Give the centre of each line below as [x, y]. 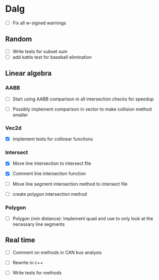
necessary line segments [39, 224]
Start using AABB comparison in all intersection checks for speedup [83, 99]
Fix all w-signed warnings [39, 23]
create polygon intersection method [50, 194]
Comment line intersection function [49, 173]
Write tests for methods [37, 272]
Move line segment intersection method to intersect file [70, 184]
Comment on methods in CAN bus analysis [57, 252]
